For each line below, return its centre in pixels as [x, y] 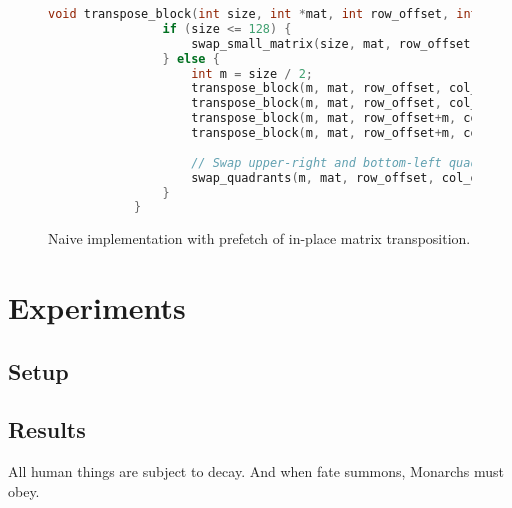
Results [47, 429]
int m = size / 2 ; [252, 73]
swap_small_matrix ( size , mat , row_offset [331, 43]
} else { [191, 58]
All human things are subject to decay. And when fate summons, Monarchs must [256, 471]
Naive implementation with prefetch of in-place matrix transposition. [259, 238]
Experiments [97, 307]
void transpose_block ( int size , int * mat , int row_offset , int [263, 14]
